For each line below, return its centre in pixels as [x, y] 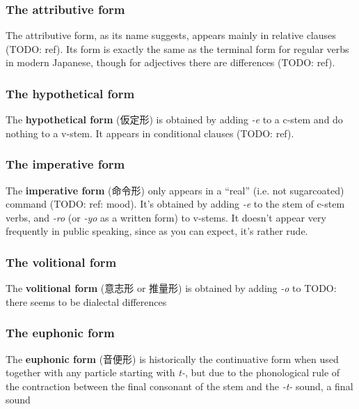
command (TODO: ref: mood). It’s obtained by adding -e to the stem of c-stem [175, 204]
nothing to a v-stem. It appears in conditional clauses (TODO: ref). [150, 133]
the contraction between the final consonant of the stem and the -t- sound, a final [179, 386]
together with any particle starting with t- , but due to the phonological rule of [173, 372]
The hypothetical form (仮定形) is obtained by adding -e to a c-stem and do [174, 119]
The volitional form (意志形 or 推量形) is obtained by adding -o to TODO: [171, 288]
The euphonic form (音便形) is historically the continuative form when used [172, 358]
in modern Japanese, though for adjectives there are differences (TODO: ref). [170, 62]
